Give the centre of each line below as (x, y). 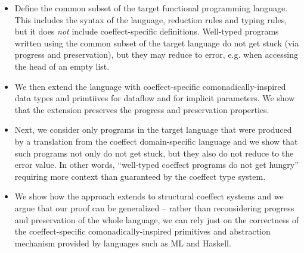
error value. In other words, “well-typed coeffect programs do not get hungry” (156, 165)
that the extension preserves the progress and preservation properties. (142, 109)
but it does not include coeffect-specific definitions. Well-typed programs (147, 31)
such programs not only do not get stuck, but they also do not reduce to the (154, 153)
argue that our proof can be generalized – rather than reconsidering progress (154, 207)
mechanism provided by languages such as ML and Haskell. (123, 243)
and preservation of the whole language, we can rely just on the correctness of (157, 219)
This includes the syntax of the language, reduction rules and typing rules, (151, 19)
